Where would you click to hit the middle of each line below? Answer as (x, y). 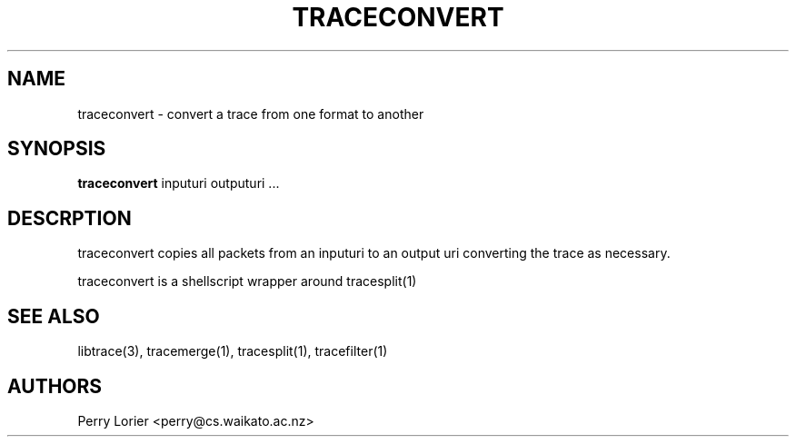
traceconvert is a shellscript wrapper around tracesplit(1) (247, 281)
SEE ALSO (54, 316)
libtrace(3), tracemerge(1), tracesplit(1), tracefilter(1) (233, 351)
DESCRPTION (70, 218)
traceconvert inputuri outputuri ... (179, 183)
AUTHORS (55, 386)
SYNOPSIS (57, 149)
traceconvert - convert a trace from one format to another (251, 113)
